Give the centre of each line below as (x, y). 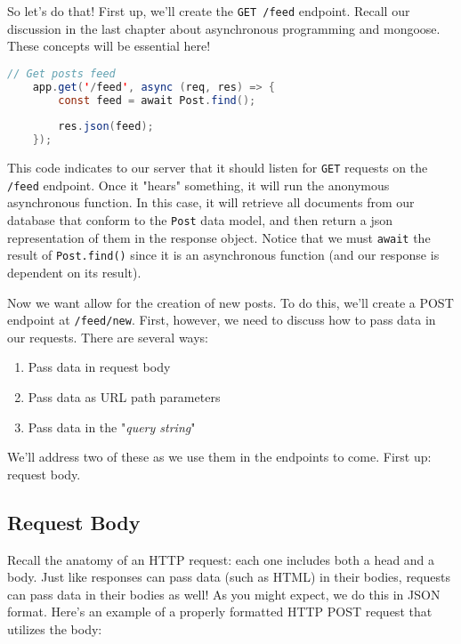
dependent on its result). (74, 272)
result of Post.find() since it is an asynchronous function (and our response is (223, 255)
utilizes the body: (55, 628)
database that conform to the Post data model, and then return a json (200, 220)
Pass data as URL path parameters (124, 397)
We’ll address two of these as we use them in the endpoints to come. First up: (219, 457)
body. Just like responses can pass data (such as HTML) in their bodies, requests (229, 577)
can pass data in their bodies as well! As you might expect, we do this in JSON (224, 594)
